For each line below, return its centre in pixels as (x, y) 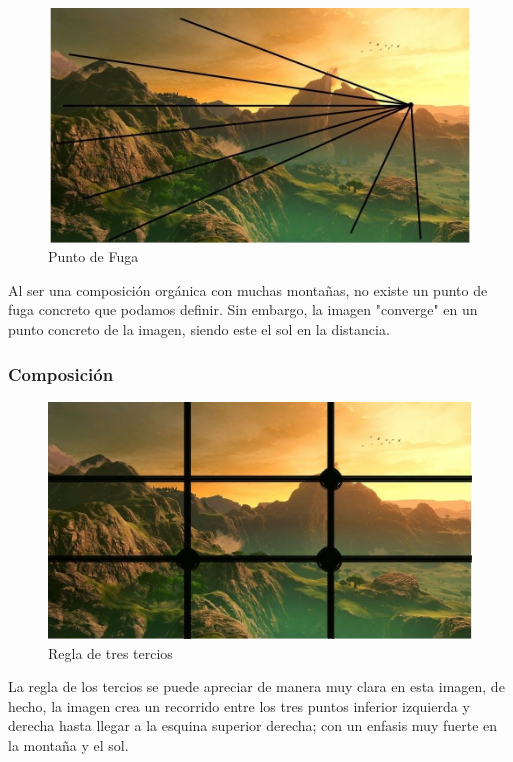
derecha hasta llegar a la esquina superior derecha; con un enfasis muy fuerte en (253, 725)
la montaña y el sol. (68, 744)
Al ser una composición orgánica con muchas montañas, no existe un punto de (248, 289)
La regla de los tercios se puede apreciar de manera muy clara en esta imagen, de (256, 686)
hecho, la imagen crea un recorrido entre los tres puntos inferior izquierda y (239, 705)
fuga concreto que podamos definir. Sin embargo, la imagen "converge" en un (243, 309)
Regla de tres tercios (110, 652)
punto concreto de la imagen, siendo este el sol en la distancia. (199, 329)
